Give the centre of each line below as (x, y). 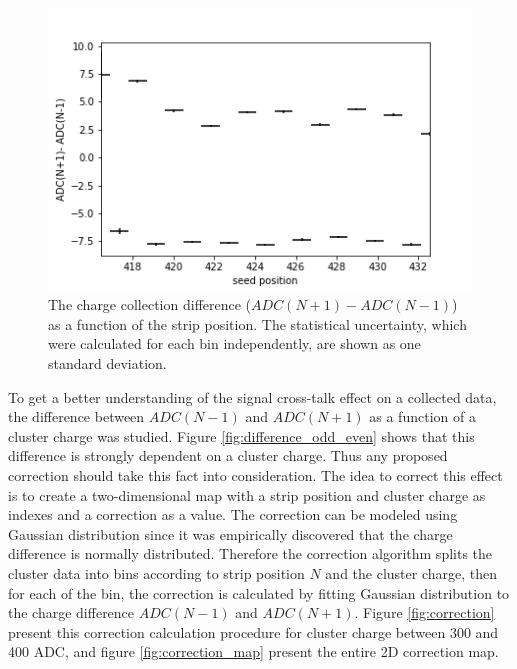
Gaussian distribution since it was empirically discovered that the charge (230, 533)
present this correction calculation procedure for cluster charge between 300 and (253, 631)
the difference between (76, 416)
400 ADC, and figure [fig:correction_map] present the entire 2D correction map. (253, 651)
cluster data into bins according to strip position (156, 572)
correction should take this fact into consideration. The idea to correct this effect (255, 475)
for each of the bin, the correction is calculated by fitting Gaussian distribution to (259, 592)
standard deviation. (107, 363)
